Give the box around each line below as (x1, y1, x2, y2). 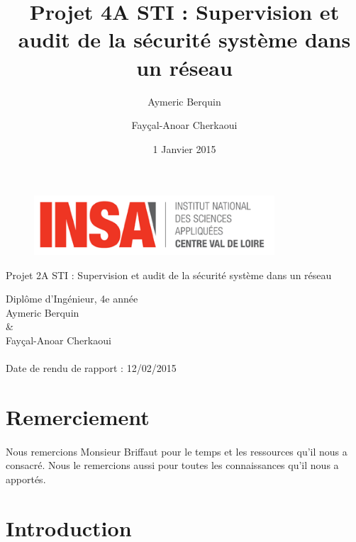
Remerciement (6, 402, 150, 431)
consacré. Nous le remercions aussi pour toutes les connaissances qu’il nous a (6, 458, 339, 473)
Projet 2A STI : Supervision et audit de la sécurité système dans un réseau (6, 267, 332, 282)
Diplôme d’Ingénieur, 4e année (6, 291, 138, 306)
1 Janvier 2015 (152, 141, 216, 156)
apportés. (6, 471, 46, 486)
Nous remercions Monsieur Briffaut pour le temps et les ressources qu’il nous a (6, 444, 347, 458)
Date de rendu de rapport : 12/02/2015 (6, 361, 177, 376)
